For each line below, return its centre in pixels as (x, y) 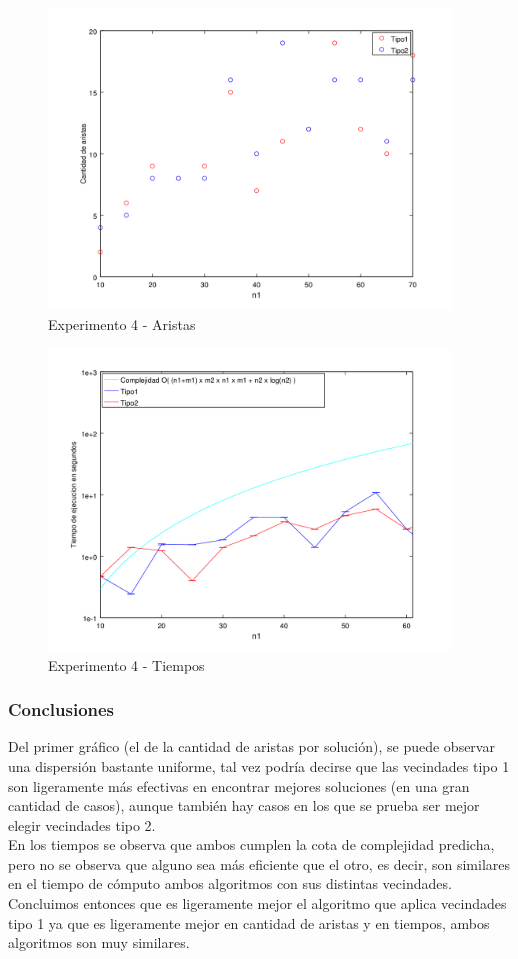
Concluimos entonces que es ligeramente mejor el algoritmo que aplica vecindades (257, 903)
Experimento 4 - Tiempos (126, 664)
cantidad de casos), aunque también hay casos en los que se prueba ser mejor (244, 805)
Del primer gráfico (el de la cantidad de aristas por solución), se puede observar (251, 746)
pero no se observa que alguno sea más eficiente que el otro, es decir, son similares (259, 863)
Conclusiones (61, 709)
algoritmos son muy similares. (99, 942)
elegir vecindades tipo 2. (82, 824)
